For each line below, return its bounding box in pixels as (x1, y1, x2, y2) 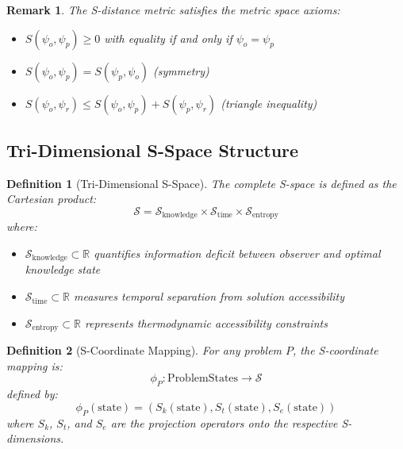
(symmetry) (153, 62, 209, 79)
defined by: (6, 386, 58, 402)
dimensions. (6, 430, 64, 447)
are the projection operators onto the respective (110, 414, 338, 431)
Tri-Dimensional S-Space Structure (6, 137, 299, 162)
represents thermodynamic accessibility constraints (84, 314, 328, 331)
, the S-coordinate (293, 342, 378, 359)
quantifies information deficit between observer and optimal (94, 245, 381, 262)
